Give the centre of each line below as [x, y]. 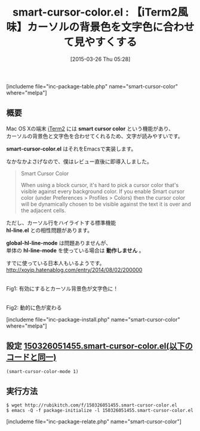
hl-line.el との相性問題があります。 [49, 230]
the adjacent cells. [43, 210]
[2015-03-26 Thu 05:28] [100, 59]
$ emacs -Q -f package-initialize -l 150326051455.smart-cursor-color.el [100, 411]
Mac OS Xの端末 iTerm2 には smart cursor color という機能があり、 [90, 129]
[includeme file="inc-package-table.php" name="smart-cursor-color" [92, 86]
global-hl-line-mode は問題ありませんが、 [59, 243]
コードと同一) [31, 357]
